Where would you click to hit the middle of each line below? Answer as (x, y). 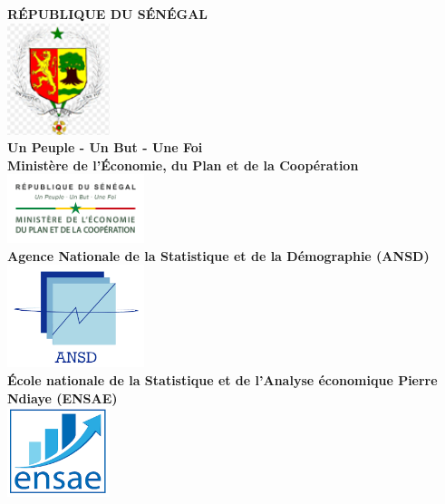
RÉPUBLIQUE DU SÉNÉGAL (108, 14)
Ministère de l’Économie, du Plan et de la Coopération (183, 165)
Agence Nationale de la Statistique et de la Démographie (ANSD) (218, 255)
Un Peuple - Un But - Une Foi (105, 147)
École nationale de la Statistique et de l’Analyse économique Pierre (222, 380)
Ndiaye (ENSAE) (63, 397)
